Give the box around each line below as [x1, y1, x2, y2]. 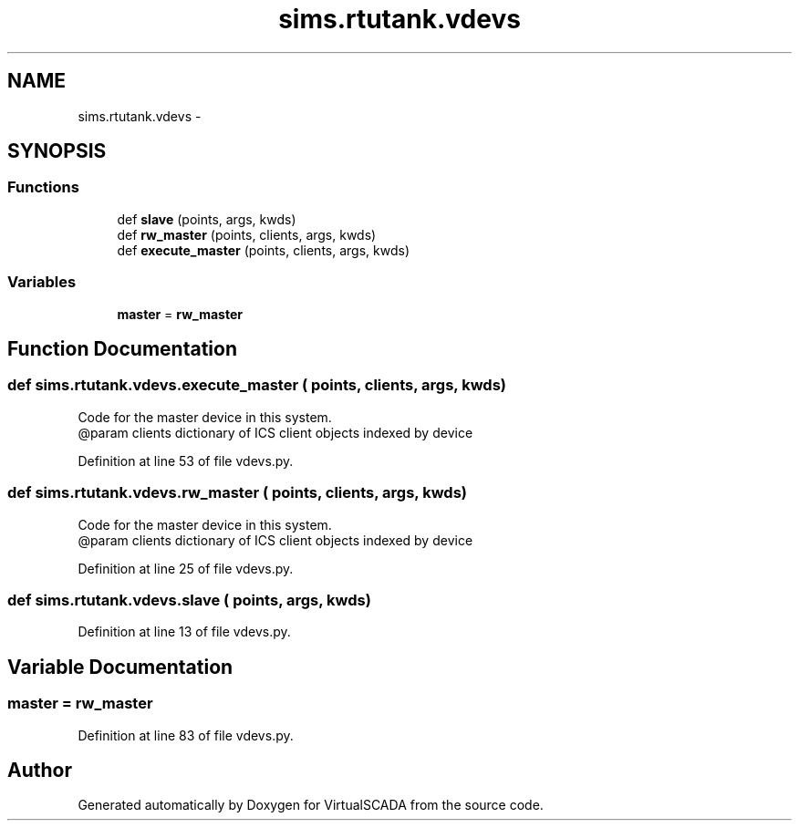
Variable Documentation [7, 655, 233, 678]
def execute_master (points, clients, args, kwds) [117, 242, 410, 258]
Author [7, 758, 72, 781]
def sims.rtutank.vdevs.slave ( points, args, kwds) [7, 590, 371, 609]
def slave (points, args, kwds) [117, 211, 296, 227]
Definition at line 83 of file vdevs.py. [78, 727, 294, 743]
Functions [7, 178, 79, 197]
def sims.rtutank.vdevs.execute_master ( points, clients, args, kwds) [7, 376, 506, 395]
